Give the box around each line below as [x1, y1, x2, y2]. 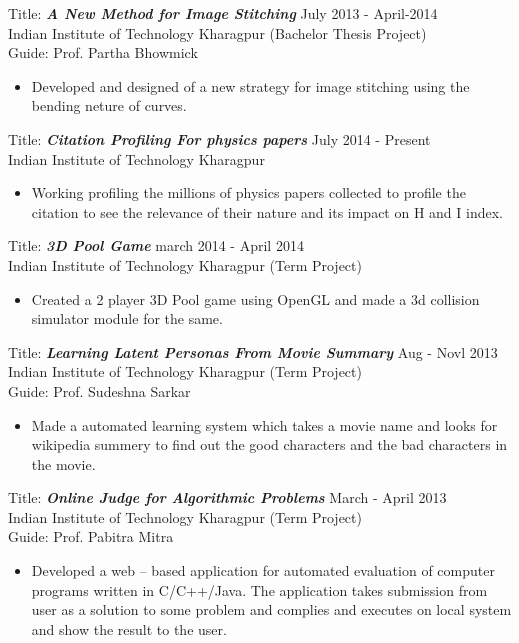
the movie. [31, 453, 96, 474]
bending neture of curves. [31, 95, 187, 116]
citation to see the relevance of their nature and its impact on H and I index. [31, 201, 503, 222]
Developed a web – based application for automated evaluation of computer [31, 560, 495, 581]
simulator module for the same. [31, 308, 223, 329]
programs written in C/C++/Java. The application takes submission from [31, 579, 488, 600]
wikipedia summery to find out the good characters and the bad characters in [31, 434, 508, 455]
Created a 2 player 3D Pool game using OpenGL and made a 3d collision [31, 288, 480, 309]
